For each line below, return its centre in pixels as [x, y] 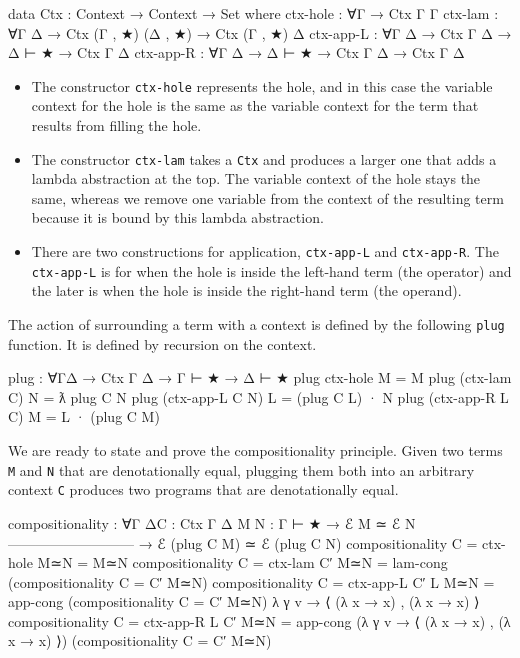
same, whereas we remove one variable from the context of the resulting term [267, 197]
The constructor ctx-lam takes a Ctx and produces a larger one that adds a [264, 158]
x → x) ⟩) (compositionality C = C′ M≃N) [140, 640]
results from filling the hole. [116, 125]
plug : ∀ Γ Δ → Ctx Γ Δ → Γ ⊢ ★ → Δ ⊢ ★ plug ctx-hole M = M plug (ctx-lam [260, 377]
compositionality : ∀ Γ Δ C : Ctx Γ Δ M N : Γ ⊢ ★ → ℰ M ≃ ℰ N [212, 522]
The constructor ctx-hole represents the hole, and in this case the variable [262, 85]
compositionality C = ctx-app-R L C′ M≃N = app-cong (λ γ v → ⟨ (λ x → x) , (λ [259, 620]
